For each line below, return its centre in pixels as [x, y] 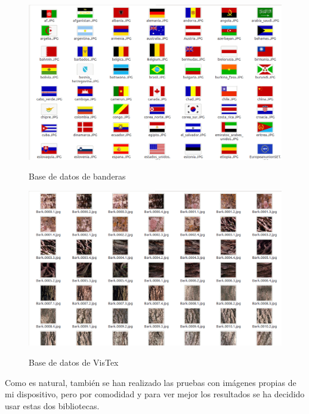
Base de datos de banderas [77, 176]
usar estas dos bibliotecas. [52, 405]
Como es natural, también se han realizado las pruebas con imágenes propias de [151, 382]
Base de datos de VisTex [74, 362]
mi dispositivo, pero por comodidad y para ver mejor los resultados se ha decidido [155, 394]
